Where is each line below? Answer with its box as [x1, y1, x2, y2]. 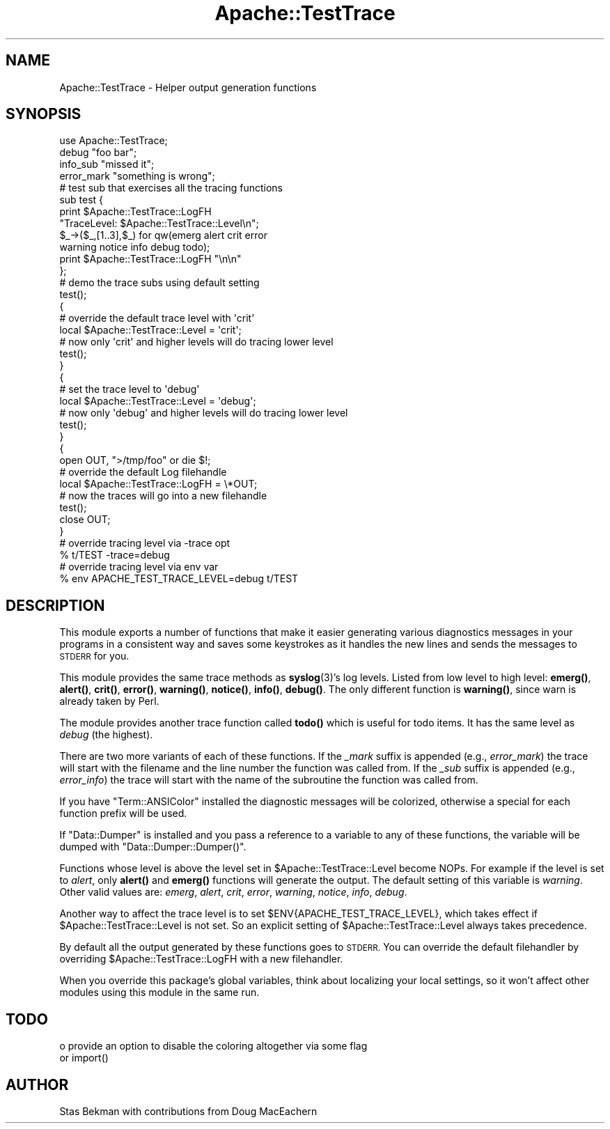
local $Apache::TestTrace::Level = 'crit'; [59, 324, 242, 336]
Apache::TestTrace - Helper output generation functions [59, 81, 317, 93]
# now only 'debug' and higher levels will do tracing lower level [59, 407, 348, 419]
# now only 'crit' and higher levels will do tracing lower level [59, 336, 334, 348]
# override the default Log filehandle [59, 466, 227, 478]
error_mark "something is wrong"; [59, 170, 215, 182]
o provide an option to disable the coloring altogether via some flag [59, 1040, 368, 1052]
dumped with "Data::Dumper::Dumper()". [59, 841, 247, 853]
